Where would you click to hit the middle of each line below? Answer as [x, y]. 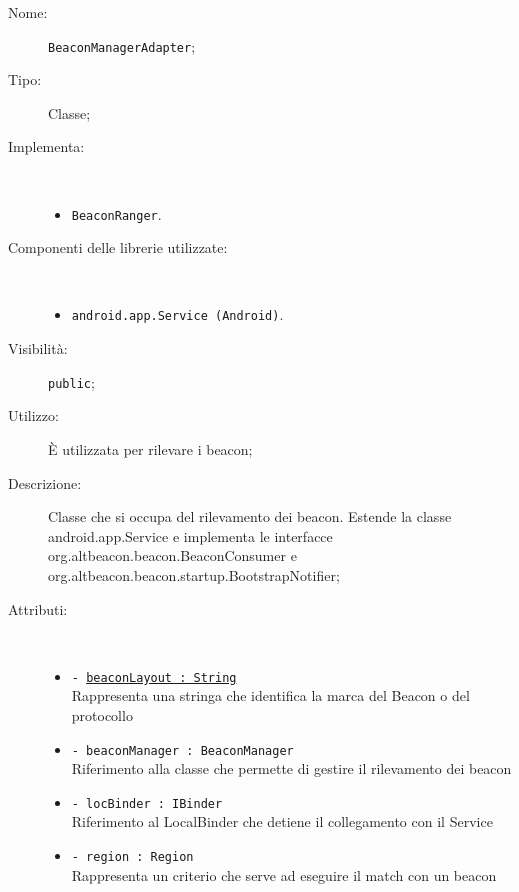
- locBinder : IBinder [147, 803]
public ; [71, 381]
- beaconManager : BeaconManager [182, 750]
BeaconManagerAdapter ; [122, 45]
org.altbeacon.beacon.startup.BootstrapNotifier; [194, 574]
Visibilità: [38, 348]
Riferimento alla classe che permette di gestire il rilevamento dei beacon [291, 768]
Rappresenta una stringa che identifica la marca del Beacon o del [270, 695]
